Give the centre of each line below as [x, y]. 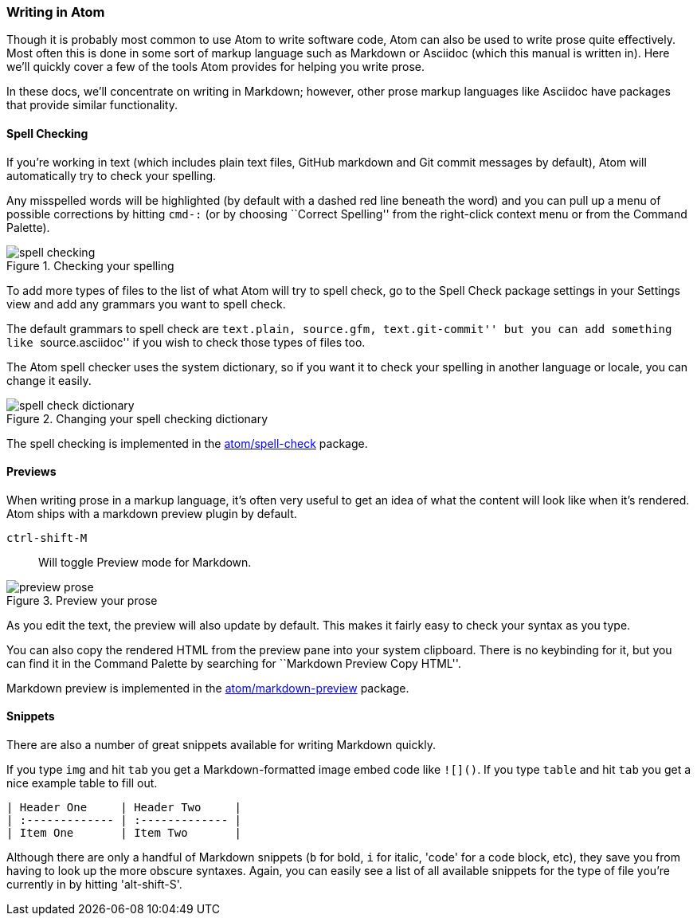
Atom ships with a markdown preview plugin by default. [152, 513]
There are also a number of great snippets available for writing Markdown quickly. [221, 745]
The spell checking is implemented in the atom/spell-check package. [187, 443]
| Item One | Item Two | [124, 833]
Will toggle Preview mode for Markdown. [145, 562]
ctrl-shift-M [47, 538]
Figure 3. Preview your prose [82, 600]
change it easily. [49, 380]
